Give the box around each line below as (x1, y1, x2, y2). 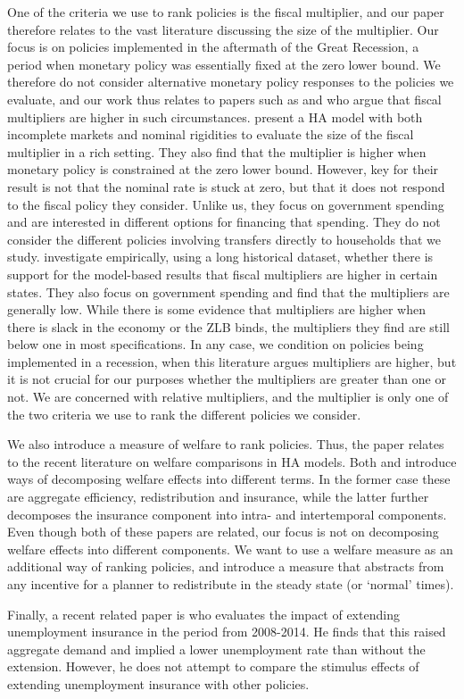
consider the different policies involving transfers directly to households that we (7, 229, 441, 248)
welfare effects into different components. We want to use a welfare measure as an (7, 539, 453, 558)
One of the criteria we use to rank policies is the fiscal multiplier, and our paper (7, 3, 444, 21)
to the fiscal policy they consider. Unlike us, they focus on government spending (7, 195, 444, 213)
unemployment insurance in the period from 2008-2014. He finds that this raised (7, 622, 446, 641)
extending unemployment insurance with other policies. (7, 674, 310, 693)
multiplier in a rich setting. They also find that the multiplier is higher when (7, 142, 427, 161)
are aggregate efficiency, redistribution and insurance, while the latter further (7, 487, 429, 506)
